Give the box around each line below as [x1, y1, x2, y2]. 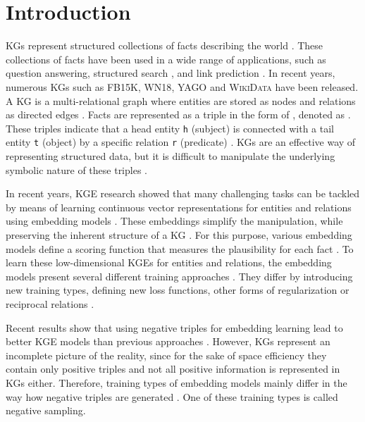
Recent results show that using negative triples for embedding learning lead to [6, 320, 343, 335]
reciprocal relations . [6, 296, 94, 311]
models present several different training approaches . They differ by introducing [6, 268, 353, 283]
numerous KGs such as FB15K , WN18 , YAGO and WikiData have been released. [6, 79, 359, 94]
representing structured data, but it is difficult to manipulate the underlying [6, 149, 335, 163]
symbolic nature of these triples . [6, 162, 147, 177]
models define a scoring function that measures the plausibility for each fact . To [6, 241, 354, 256]
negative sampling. [6, 403, 86, 418]
